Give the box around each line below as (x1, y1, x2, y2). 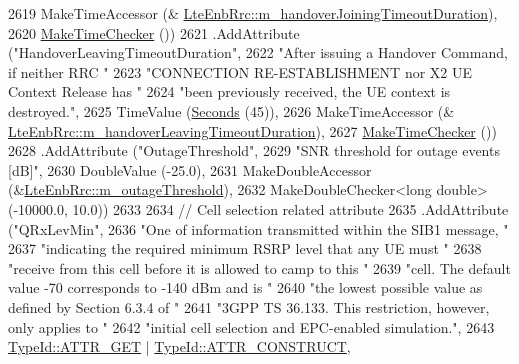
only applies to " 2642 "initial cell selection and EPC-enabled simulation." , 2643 (8, 316, 495, 337)
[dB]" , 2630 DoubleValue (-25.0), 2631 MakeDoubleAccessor (8, 159, 372, 180)
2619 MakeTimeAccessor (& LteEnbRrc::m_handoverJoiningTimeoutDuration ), (8, 3, 498, 23)
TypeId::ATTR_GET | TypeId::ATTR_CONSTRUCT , (8, 336, 351, 357)
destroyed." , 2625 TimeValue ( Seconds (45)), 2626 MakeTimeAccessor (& (8, 100, 455, 121)
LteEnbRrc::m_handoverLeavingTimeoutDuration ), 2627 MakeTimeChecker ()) (8, 120, 497, 141)
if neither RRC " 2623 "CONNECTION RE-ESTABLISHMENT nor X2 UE (8, 61, 473, 82)
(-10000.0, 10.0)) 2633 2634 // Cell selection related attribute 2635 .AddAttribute (8, 198, 509, 219)
